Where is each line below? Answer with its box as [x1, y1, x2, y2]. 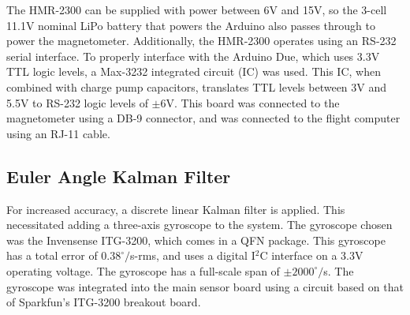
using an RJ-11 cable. [6, 125, 110, 141]
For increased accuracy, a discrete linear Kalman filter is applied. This [6, 201, 345, 217]
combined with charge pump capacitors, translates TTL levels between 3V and [6, 78, 387, 95]
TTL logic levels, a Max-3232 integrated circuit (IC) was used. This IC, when [6, 63, 381, 80]
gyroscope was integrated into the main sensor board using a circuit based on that [6, 278, 404, 294]
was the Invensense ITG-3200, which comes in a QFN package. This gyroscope [6, 231, 386, 248]
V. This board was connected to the [166, 94, 340, 111]
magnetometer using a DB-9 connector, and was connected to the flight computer [6, 110, 401, 126]
